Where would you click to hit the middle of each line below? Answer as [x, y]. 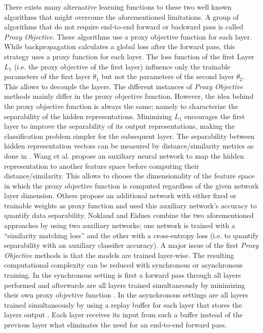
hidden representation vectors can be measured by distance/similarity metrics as [129, 146]
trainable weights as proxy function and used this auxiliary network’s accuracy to [130, 205]
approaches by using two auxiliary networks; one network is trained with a [120, 225]
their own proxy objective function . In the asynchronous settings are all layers [126, 295]
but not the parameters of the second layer [168, 76]
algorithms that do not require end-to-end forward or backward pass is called [124, 27]
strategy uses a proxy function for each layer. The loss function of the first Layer [129, 56]
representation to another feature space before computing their [102, 165]
